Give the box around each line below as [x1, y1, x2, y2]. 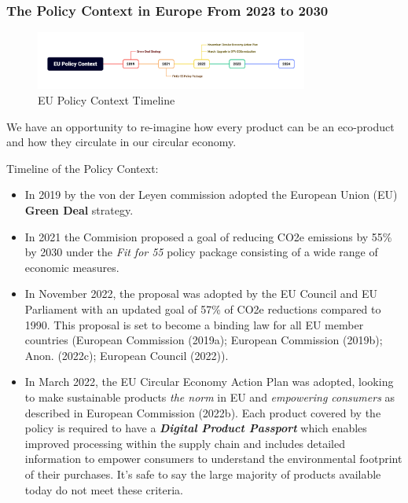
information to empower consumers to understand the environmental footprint [24, 450, 402, 467]
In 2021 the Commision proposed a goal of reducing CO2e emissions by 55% [24, 228, 392, 244]
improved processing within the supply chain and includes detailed [24, 435, 345, 451]
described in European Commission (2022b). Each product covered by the [24, 404, 381, 420]
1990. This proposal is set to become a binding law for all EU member [24, 316, 364, 332]
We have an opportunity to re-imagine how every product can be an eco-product [6, 118, 395, 134]
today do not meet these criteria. [24, 481, 183, 497]
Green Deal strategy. [24, 202, 134, 218]
